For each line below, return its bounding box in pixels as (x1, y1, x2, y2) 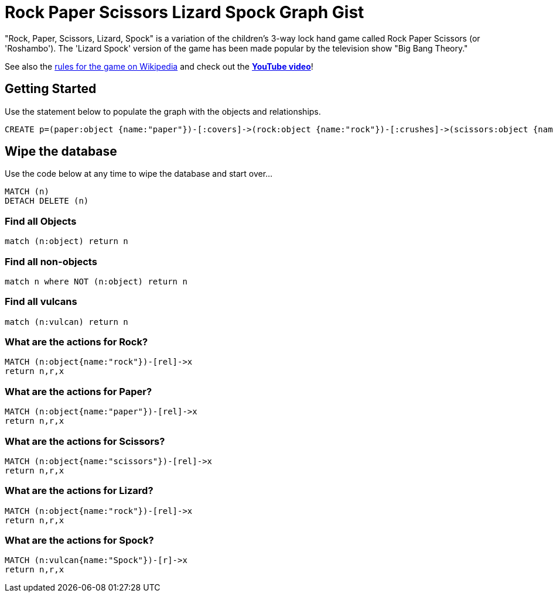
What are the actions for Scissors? (5, 435, 165, 447)
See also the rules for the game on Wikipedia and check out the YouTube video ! (5, 61, 313, 71)
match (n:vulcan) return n (5, 317, 128, 327)
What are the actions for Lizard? (5, 485, 153, 497)
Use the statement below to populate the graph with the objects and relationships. (5, 106, 321, 116)
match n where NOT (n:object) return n (5, 276, 187, 286)
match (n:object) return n (5, 236, 128, 246)
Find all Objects (5, 215, 77, 227)
